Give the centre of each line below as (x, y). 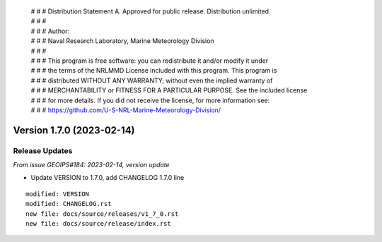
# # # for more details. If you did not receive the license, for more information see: (150, 100)
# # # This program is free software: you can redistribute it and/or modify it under (150, 61)
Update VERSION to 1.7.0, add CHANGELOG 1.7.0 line (108, 178)
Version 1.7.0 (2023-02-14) (74, 130)
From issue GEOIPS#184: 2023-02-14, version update (91, 165)
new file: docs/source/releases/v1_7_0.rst (102, 214)
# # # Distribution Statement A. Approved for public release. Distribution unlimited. (151, 11)
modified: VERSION (58, 194)
